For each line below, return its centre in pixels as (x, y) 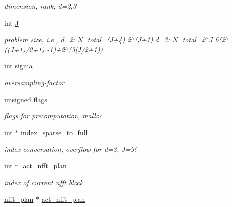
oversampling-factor (35, 82)
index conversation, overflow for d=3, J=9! (70, 149)
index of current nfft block (44, 182)
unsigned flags (26, 99)
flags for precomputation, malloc (53, 116)
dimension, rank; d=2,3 (40, 6)
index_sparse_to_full (54, 132)
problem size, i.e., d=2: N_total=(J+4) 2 (68, 39)
